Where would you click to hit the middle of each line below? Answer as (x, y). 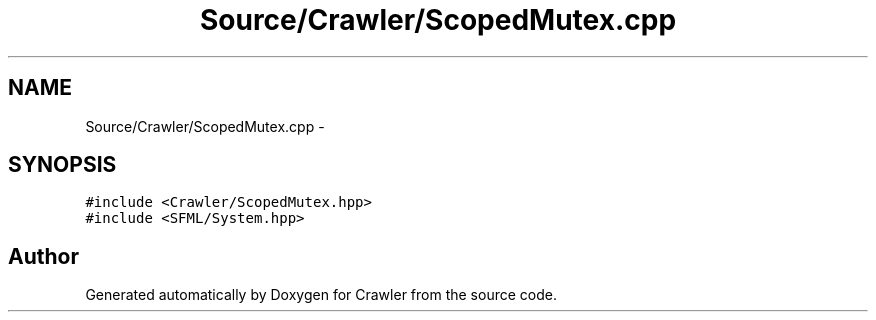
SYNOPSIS (62, 165)
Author (43, 256)
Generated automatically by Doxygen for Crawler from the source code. (321, 295)
